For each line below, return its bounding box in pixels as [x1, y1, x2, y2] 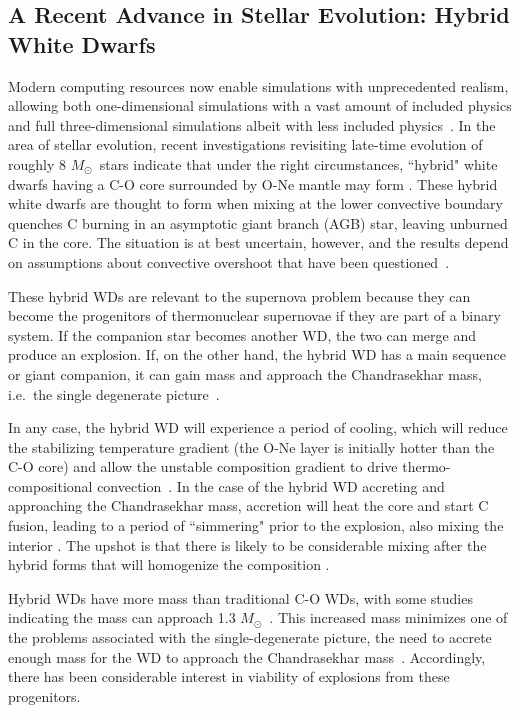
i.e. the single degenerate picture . [8, 383, 220, 404]
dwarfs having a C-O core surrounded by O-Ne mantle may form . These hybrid [8, 173, 498, 194]
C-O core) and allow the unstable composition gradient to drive [8, 456, 398, 477]
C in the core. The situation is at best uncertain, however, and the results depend [8, 232, 509, 253]
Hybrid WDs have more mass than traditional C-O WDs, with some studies [8, 587, 473, 608]
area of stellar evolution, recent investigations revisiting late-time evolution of [8, 134, 483, 155]
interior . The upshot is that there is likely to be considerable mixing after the [8, 534, 487, 555]
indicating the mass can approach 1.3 [8, 607, 236, 628]
